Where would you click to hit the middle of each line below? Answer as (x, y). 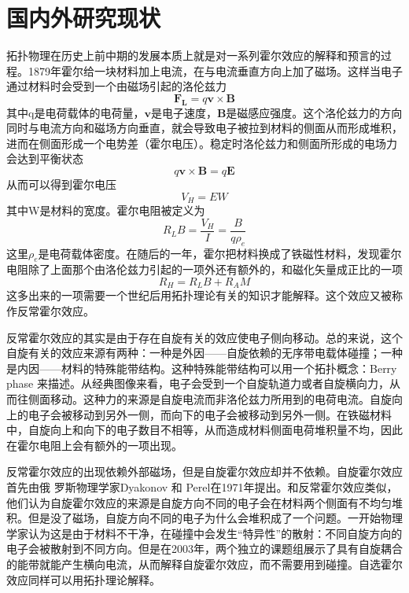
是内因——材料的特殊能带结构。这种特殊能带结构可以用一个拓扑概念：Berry (202, 368)
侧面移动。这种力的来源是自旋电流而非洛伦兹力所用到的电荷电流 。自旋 (210, 398)
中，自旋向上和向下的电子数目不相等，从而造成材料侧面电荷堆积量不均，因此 (204, 430)
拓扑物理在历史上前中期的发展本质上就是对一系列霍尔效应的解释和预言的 (193, 55)
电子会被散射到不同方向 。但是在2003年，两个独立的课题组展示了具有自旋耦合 (204, 549)
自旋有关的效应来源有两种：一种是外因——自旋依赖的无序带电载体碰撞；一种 (204, 353)
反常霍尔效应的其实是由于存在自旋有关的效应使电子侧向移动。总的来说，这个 (204, 337)
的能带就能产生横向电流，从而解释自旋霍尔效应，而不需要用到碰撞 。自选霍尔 (204, 564)
